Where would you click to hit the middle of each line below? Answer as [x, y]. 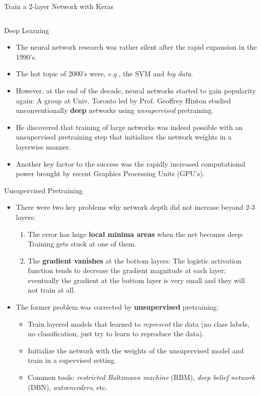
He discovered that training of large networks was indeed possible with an [129, 127]
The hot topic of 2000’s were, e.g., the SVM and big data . [104, 74]
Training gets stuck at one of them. [82, 244]
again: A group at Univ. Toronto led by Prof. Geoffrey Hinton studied [123, 100]
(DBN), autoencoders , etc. [68, 387]
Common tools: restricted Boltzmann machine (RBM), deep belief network [141, 377]
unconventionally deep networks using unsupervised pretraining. [115, 110]
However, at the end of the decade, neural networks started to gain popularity [136, 90]
